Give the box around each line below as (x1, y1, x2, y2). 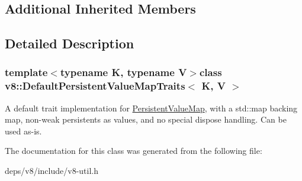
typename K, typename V (60, 65, 187, 80)
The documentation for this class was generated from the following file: (5, 144, 262, 157)
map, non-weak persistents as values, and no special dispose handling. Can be (5, 113, 287, 126)
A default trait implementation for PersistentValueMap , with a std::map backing (5, 101, 298, 114)
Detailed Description (5, 34, 134, 52)
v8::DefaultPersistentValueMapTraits (5, 78, 185, 93)
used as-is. (5, 124, 42, 137)
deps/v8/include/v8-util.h (5, 164, 99, 177)
